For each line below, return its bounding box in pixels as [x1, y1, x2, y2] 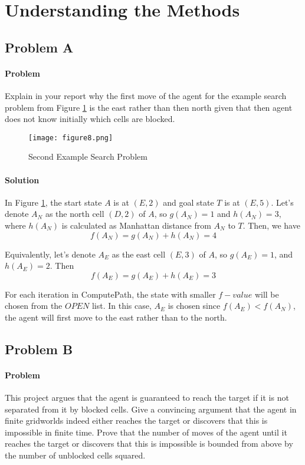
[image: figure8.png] [28, 133, 113, 142]
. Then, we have [242, 219, 300, 231]
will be [254, 288, 279, 300]
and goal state [163, 196, 214, 208]
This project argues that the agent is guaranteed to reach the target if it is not [5, 391, 289, 404]
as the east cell [111, 248, 166, 260]
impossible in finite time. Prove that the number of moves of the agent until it [5, 426, 287, 438]
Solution [5, 173, 40, 186]
